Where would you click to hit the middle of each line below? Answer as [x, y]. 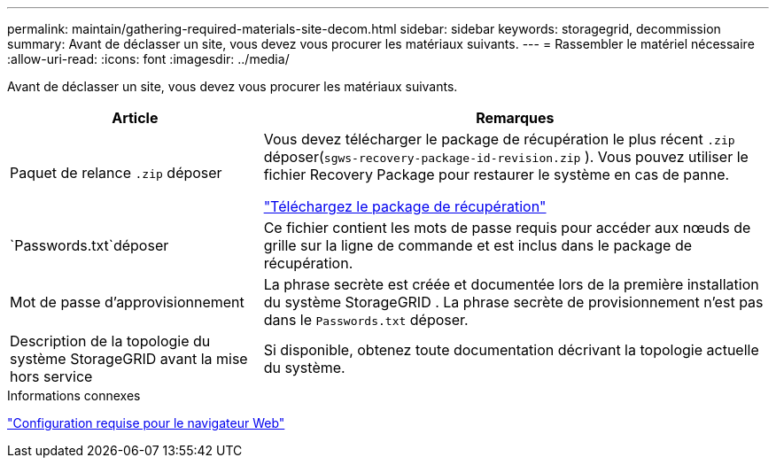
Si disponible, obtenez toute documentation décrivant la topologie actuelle [511, 350]
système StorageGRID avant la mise [129, 359]
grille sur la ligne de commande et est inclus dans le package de [477, 245]
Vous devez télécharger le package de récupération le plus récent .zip [499, 139]
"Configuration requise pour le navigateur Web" [146, 423]
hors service [51, 376]
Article [135, 118]
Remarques [515, 118]
